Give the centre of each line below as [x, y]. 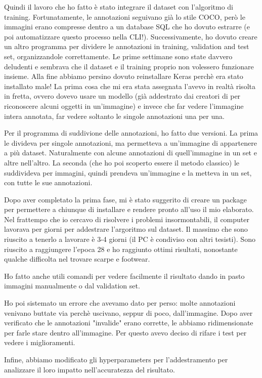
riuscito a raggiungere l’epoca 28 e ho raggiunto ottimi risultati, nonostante [121, 249]
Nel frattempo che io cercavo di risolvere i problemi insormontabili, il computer [127, 219]
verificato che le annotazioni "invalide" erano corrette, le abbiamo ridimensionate [129, 323]
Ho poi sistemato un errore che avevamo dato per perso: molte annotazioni [120, 303]
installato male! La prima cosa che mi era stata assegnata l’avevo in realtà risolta [130, 86]
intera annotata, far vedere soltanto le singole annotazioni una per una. [114, 116]
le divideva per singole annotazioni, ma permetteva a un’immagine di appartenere [130, 142]
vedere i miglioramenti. [40, 342]
